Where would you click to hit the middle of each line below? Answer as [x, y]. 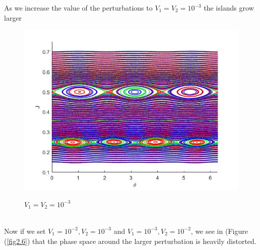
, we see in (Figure [219, 231]
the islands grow [229, 8]
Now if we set [25, 231]
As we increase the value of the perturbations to [78, 8]
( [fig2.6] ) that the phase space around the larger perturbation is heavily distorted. [130, 241]
